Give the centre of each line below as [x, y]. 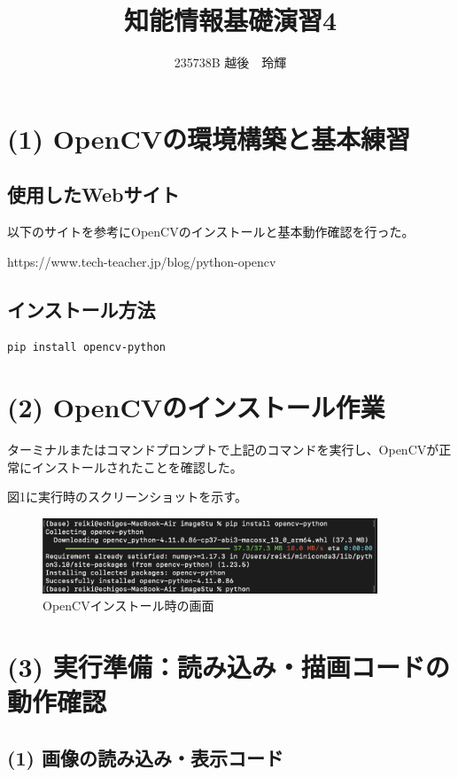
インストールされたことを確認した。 [137, 466]
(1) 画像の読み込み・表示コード [145, 758]
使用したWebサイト [93, 194]
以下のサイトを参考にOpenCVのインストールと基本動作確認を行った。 [211, 232]
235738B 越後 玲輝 [230, 62]
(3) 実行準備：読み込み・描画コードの [229, 667]
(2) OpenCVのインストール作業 [196, 407]
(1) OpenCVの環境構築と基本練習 [209, 138]
